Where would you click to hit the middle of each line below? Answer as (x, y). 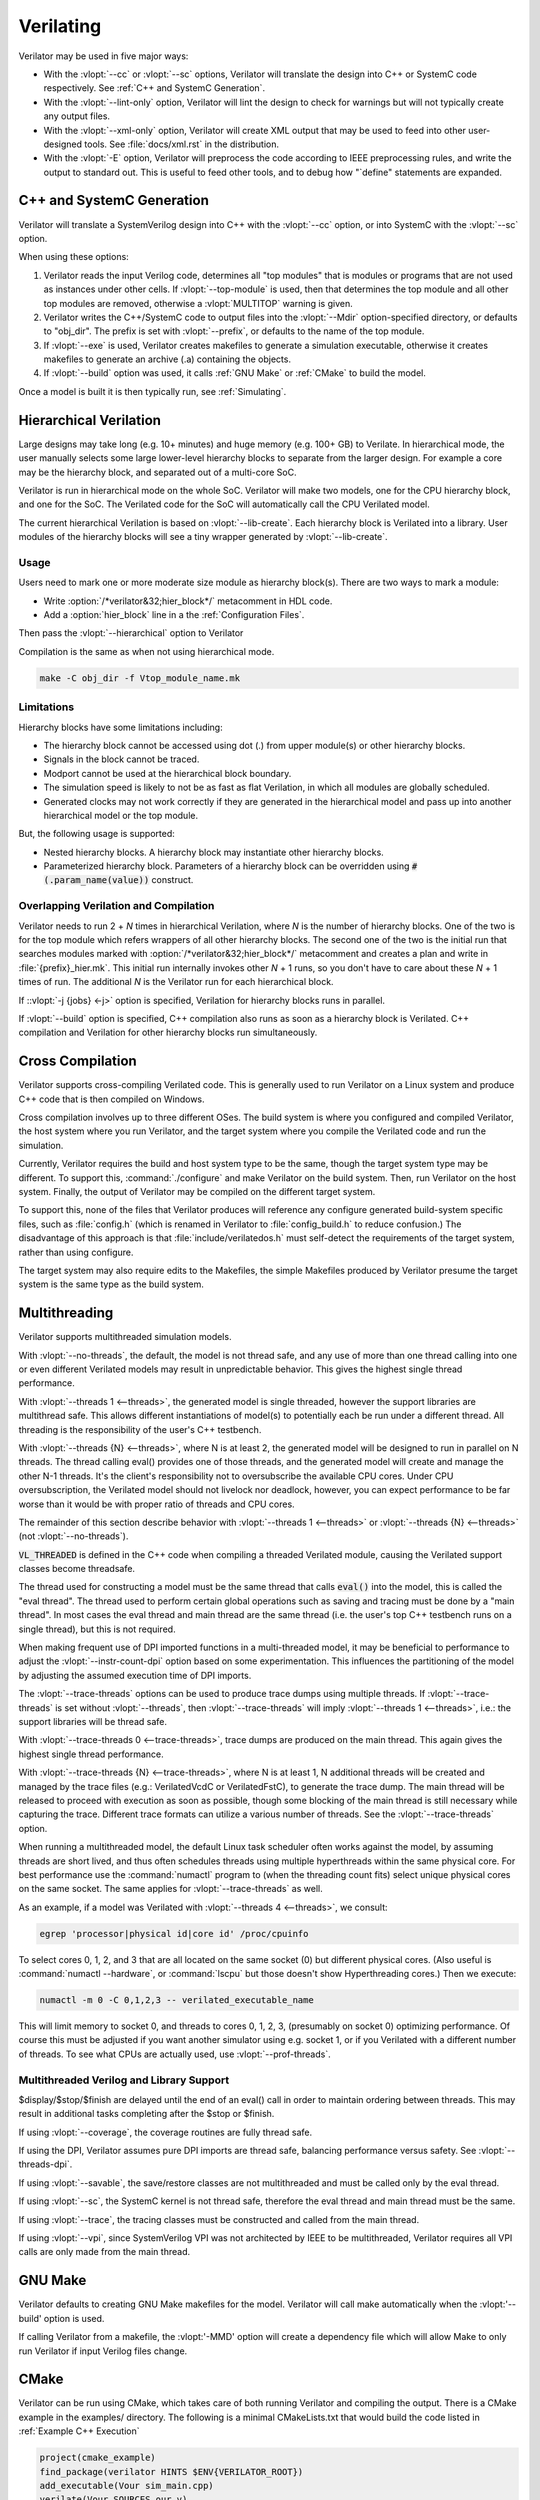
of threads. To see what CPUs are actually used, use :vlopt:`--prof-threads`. (174, 2054)
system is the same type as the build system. (111, 1284)
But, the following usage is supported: (96, 834)
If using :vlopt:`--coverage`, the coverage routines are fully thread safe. (165, 2132)
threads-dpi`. (45, 2164)
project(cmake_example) (98, 2458)
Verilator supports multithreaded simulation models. (125, 1337)
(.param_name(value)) (96, 880)
